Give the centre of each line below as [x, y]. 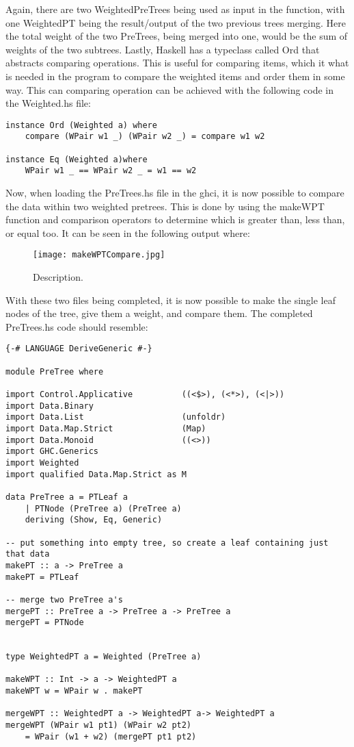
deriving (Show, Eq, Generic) [94, 520]
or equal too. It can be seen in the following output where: [128, 232]
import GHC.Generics [52, 452]
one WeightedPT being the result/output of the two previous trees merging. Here [176, 22]
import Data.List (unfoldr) [116, 417]
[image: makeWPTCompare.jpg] [99, 255]
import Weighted [42, 463]
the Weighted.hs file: [48, 103]
